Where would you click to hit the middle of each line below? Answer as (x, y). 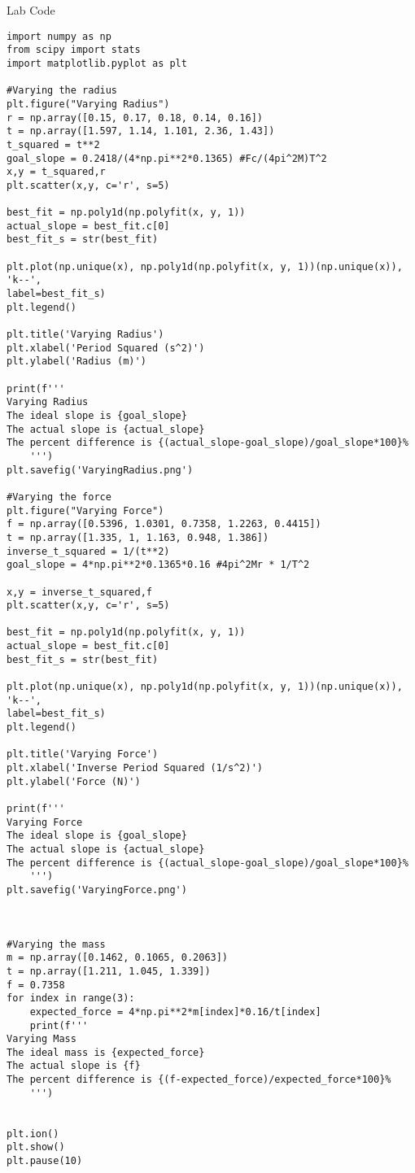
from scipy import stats (74, 50)
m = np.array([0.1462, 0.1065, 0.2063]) (118, 958)
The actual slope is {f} (74, 1066)
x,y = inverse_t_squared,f (79, 592)
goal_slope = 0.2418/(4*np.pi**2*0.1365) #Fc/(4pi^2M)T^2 (167, 158)
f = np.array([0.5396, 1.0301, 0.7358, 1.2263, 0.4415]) (164, 524)
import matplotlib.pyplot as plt (97, 63)
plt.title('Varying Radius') (85, 335)
